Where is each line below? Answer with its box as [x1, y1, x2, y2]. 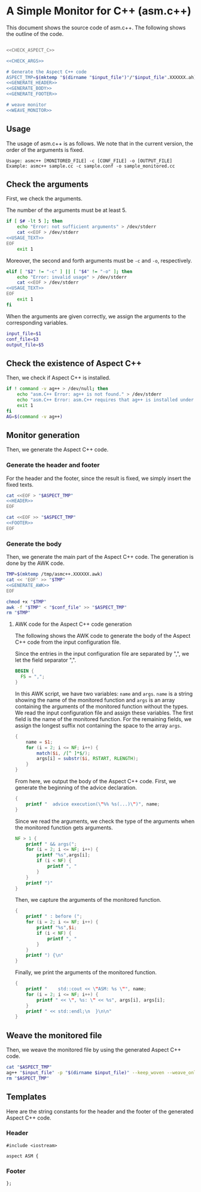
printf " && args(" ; [26, 841, 77, 847]
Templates [6, 1092, 47, 1102]
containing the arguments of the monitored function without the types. [14, 703, 188, 710]
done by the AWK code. [6, 559, 65, 567]
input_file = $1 [6, 330, 42, 336]
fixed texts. [6, 481, 34, 488]
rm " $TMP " [6, 610, 31, 616]
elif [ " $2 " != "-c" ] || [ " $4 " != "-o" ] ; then [6, 268, 133, 275]
